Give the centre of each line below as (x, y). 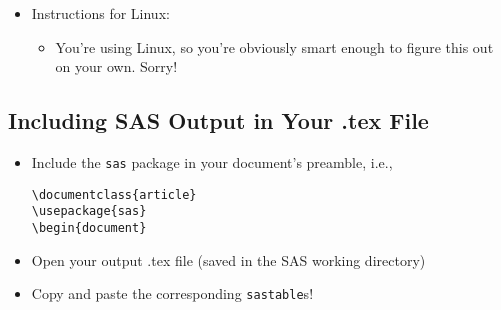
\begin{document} (89, 227)
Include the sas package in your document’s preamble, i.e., (212, 161)
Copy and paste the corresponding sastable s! (172, 293)
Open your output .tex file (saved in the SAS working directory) (228, 259)
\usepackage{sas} (89, 211)
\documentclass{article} (114, 194)
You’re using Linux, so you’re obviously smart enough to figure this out (274, 46)
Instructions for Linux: (100, 13)
